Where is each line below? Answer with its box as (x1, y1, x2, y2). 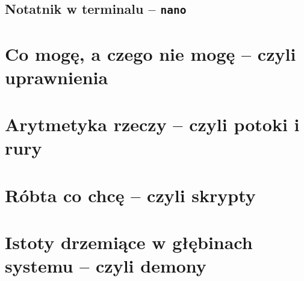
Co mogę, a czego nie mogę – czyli (5, 41, 296, 66)
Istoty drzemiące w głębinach (5, 230, 253, 255)
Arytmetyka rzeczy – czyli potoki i (5, 112, 300, 137)
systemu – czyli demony (5, 253, 206, 278)
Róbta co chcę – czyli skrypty (5, 182, 256, 207)
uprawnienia (5, 64, 108, 89)
